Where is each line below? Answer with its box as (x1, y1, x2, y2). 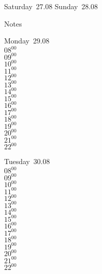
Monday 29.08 (4, 35, 50, 46)
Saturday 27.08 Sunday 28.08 (4, 1, 98, 11)
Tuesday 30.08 (4, 156, 50, 167)
